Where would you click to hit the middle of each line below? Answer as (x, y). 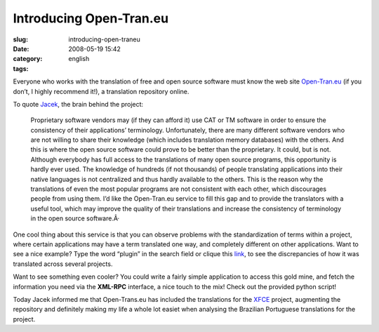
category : (28, 59)
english (79, 59)
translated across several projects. (63, 264)
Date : (21, 48)
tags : (21, 68)
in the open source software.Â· (75, 218)
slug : (20, 39)
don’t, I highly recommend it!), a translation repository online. (101, 91)
